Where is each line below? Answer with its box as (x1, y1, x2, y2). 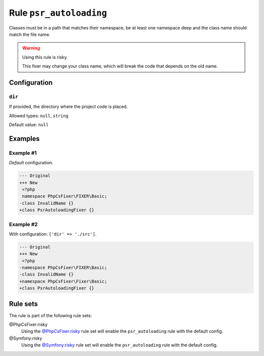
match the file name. (9, 31, 51, 37)
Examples (9, 134, 40, 143)
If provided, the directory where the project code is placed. (9, 103, 128, 110)
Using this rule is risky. (22, 54, 68, 60)
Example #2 (9, 221, 38, 228)
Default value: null (9, 122, 49, 127)
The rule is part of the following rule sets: (9, 312, 92, 318)
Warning (22, 45, 40, 51)
